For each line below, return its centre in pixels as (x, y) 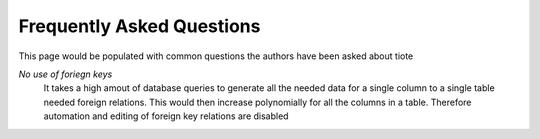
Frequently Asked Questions (139, 26)
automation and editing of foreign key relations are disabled (166, 116)
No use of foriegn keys (65, 74)
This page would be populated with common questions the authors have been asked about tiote (216, 56)
